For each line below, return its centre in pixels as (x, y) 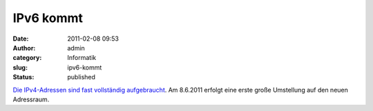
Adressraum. (31, 99)
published (82, 77)
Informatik (82, 58)
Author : (24, 48)
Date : (21, 39)
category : (27, 58)
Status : (23, 77)
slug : (20, 67)
